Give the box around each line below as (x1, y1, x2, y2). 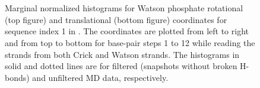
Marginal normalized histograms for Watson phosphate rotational (5, 2, 243, 14)
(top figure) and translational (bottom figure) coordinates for (5, 13, 227, 25)
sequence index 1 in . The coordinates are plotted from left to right (5, 25, 249, 37)
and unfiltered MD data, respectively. (32, 71, 169, 83)
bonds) (5, 71, 30, 83)
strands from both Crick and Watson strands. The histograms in (5, 48, 240, 60)
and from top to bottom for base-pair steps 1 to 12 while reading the (5, 36, 255, 48)
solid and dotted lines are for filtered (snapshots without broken (5, 60, 237, 72)
